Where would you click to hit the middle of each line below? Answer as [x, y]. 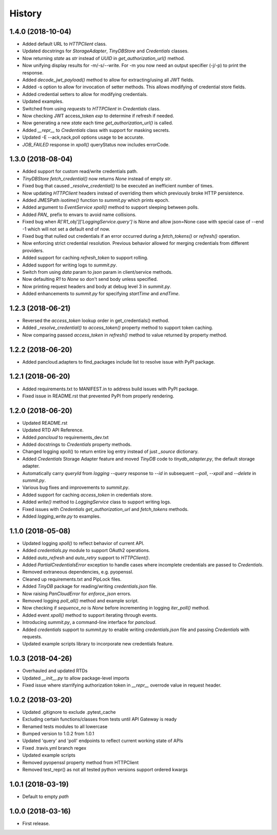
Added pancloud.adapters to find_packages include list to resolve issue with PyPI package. [119, 362]
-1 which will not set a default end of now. [66, 229]
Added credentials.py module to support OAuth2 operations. [86, 551]
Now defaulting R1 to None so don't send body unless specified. [90, 279]
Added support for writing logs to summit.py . [70, 265]
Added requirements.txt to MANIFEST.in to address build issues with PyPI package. [110, 389]
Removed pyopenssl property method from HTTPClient [81, 762]
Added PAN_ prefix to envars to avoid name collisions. [80, 214]
